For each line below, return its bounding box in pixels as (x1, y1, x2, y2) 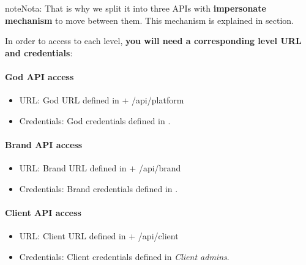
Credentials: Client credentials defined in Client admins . (19, 250, 229, 263)
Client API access (5, 206, 81, 218)
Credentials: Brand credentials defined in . (19, 182, 178, 195)
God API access (5, 70, 74, 83)
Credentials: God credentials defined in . (19, 114, 171, 127)
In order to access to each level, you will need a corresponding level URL (5, 34, 302, 47)
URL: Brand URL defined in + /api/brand (19, 162, 181, 174)
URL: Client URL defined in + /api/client (19, 230, 179, 242)
